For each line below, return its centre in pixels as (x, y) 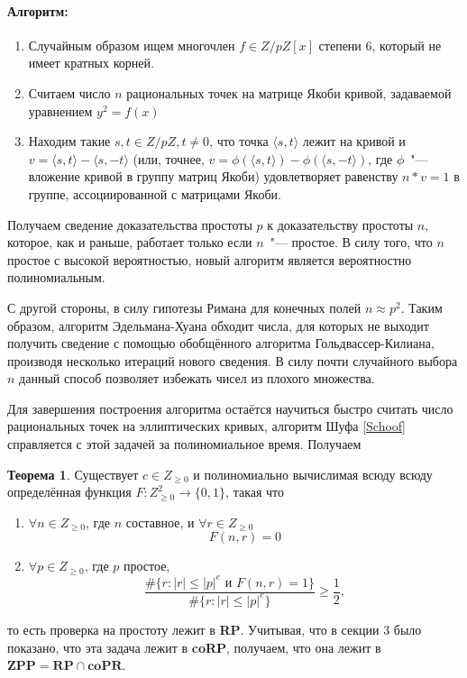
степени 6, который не (380, 45)
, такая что (255, 492)
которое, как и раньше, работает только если (130, 242)
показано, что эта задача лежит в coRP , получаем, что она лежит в (194, 647)
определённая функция (69, 492)
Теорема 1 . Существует (73, 474)
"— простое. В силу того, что (351, 242)
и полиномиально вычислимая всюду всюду (313, 474)
